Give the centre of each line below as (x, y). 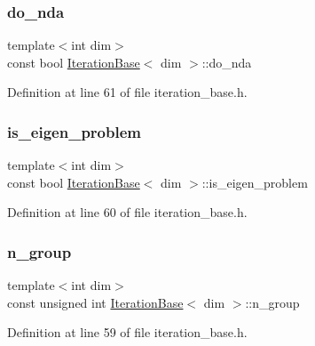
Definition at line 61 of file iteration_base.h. (127, 92)
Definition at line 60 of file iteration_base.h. (127, 212)
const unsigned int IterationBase (95, 302)
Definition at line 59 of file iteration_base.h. (127, 332)
